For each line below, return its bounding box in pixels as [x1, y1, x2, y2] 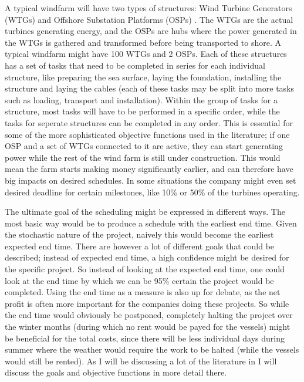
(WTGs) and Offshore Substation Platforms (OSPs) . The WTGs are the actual [5, 13, 293, 25]
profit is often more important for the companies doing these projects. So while [5, 297, 289, 309]
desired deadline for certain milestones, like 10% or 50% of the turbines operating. [5, 185, 300, 198]
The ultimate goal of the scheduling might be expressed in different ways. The [5, 205, 285, 218]
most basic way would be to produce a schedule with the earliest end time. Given [5, 217, 297, 229]
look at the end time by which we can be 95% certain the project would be [5, 274, 274, 286]
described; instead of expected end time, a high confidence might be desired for [5, 251, 289, 263]
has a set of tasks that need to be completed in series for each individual [5, 59, 265, 71]
